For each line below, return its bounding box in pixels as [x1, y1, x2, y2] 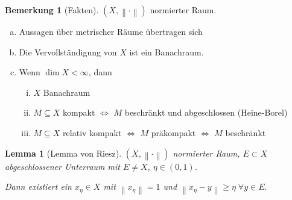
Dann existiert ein [5, 180, 72, 193]
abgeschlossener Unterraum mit [5, 160, 120, 172]
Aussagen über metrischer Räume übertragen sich [19, 25, 203, 37]
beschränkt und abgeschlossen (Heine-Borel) [124, 106, 288, 119]
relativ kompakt [63, 126, 122, 139]
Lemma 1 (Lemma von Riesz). [5, 146, 122, 159]
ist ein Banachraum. [129, 45, 204, 58]
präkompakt [151, 126, 196, 139]
